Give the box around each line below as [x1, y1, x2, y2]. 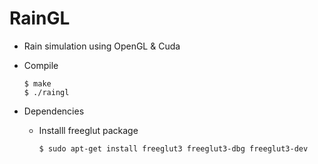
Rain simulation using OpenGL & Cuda [23, 40, 181, 52]
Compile [23, 59, 59, 71]
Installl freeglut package [38, 124, 139, 136]
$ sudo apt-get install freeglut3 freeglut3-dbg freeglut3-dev [38, 143, 309, 154]
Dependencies [23, 105, 85, 117]
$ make [23, 78, 52, 89]
